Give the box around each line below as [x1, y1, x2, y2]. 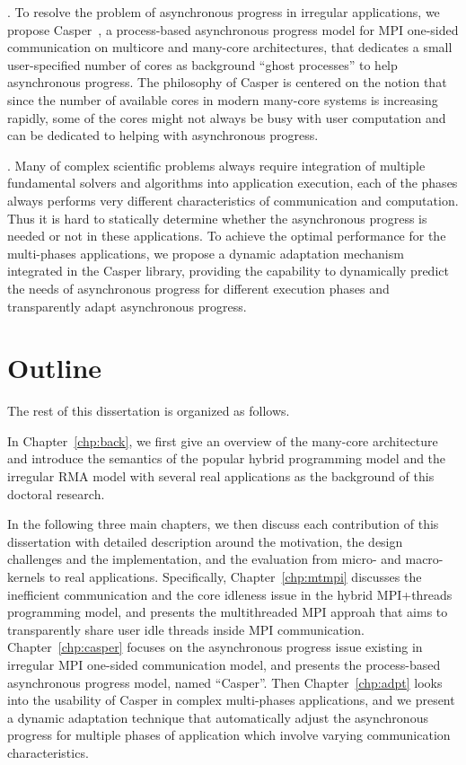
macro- [405, 550, 444, 568]
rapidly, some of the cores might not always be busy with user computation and [7, 108, 446, 127]
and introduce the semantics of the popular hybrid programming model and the [7, 449, 446, 468]
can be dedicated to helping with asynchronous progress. [7, 126, 319, 145]
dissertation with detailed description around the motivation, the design [7, 532, 403, 550]
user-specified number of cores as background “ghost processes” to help [7, 55, 398, 74]
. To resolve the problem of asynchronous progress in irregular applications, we [7, 3, 440, 21]
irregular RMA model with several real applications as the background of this [7, 467, 435, 485]
